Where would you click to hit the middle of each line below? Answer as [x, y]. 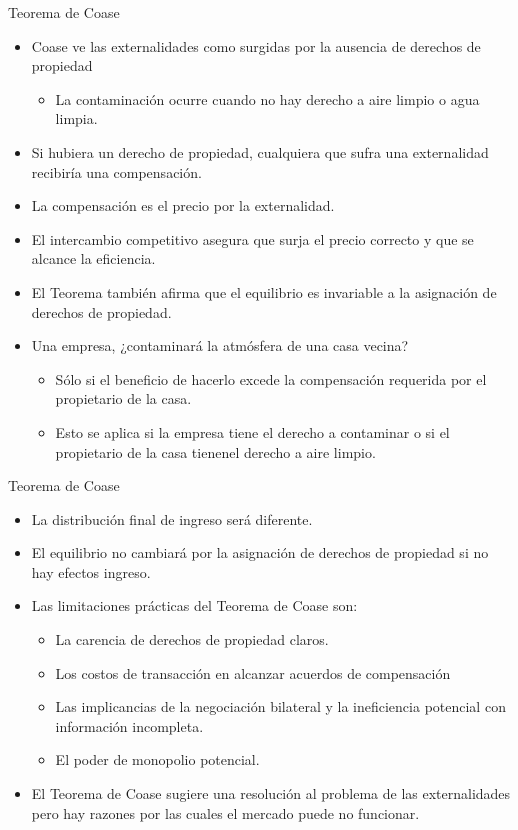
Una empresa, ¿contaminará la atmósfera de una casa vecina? [220, 345]
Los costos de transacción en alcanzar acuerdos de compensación [253, 672]
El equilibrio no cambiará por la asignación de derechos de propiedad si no [260, 552]
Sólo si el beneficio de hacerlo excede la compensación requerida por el [271, 378]
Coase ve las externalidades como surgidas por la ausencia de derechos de [256, 45]
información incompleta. [129, 725]
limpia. [76, 118]
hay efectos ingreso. [91, 571]
